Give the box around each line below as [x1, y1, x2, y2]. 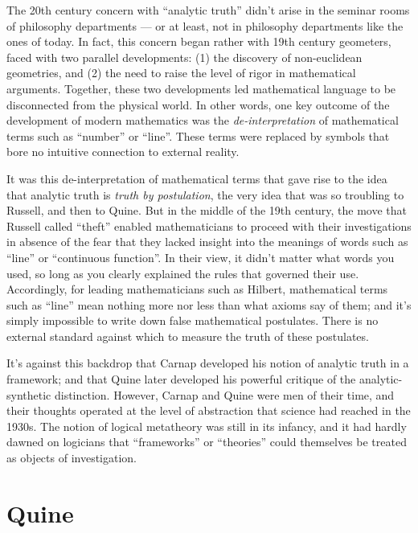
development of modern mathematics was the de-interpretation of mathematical [6, 112, 399, 129]
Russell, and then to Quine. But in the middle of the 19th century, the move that [6, 202, 407, 219]
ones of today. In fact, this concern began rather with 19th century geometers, [6, 33, 391, 50]
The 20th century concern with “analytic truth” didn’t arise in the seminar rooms [6, 2, 410, 18]
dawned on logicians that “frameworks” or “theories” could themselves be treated [6, 433, 407, 450]
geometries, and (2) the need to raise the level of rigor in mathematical [6, 64, 356, 81]
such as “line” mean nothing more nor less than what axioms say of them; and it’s [6, 296, 412, 313]
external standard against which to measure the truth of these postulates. [6, 327, 369, 344]
